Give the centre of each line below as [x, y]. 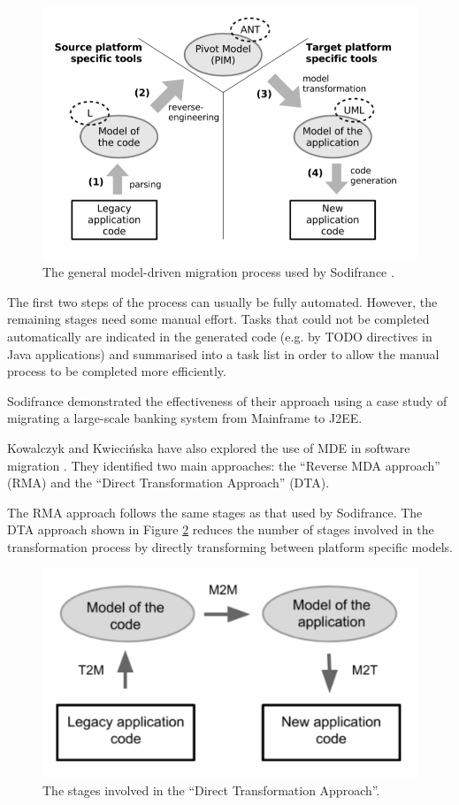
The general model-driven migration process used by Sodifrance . [218, 272]
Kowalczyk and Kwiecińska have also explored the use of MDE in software [209, 447]
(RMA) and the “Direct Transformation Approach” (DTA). [168, 483]
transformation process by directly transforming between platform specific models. [230, 546]
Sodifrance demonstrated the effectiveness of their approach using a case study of [227, 400]
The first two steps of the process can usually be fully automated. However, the [222, 301]
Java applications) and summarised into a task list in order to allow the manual [223, 353]
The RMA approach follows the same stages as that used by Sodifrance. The [215, 512]
